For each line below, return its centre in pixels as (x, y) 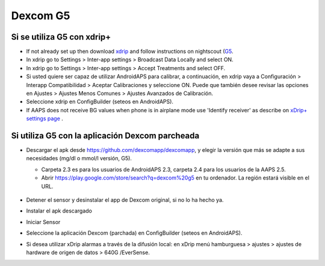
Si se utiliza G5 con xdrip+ (61, 37)
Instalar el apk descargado (59, 211)
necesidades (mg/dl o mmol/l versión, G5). (79, 159)
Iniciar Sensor (43, 222)
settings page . (45, 119)
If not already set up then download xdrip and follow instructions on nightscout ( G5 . (130, 52)
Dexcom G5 (41, 16)
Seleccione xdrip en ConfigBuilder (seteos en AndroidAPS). (100, 101)
